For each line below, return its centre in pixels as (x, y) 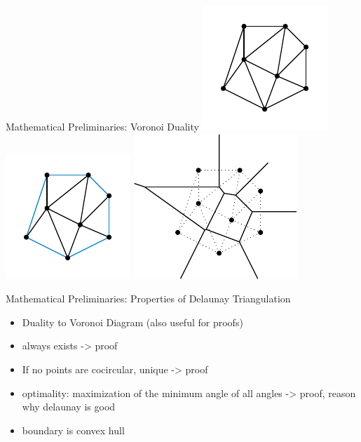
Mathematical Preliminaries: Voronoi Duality (102, 126)
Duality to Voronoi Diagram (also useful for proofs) (132, 322)
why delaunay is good (69, 407)
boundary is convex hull (73, 430)
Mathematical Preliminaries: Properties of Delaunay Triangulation (148, 299)
